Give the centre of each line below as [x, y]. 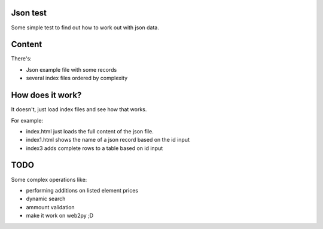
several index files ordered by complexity [77, 78]
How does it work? [46, 95]
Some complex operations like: [49, 179]
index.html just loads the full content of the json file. [90, 131]
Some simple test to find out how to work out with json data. [85, 28]
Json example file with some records [71, 69]
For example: [27, 120]
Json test [29, 13]
